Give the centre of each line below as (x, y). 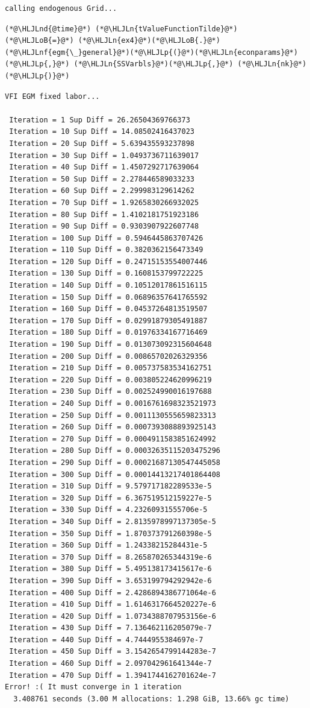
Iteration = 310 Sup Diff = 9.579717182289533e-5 (110, 486)
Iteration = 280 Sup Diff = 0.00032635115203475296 (115, 451)
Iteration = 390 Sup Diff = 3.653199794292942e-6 (110, 580)
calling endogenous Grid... (61, 8)
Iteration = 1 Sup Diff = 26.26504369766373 (100, 120)
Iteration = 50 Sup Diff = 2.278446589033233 (102, 179)
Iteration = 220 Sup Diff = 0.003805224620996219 (110, 380)
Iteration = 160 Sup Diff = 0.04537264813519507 (108, 309)
